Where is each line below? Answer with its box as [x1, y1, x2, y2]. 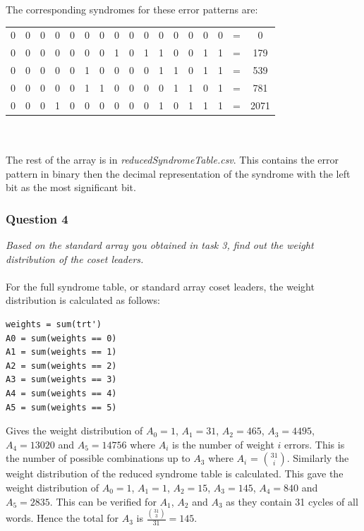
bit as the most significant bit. [6, 180, 136, 195]
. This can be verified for [49, 494, 157, 508]
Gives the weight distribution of [6, 423, 143, 438]
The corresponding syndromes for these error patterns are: [6, 2, 258, 16]
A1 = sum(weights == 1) [6, 347, 117, 358]
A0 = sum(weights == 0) [6, 333, 117, 343]
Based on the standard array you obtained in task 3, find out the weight [6, 238, 314, 252]
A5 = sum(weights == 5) [6, 402, 117, 413]
